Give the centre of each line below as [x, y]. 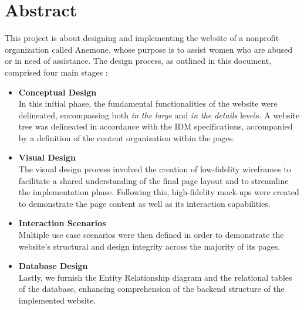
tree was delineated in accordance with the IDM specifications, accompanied [156, 126]
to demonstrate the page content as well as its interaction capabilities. [144, 203]
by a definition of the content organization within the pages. [127, 137]
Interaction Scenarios [62, 223]
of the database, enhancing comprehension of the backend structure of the [151, 289]
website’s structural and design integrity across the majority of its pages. [149, 246]
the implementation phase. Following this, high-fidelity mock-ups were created [159, 192]
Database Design [53, 266]
